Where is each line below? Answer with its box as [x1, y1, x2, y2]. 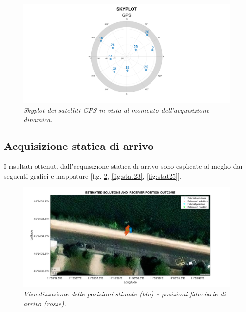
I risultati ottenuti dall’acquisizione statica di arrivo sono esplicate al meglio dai [4, 161, 243, 171]
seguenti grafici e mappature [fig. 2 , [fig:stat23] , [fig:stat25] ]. [4, 170, 182, 181]
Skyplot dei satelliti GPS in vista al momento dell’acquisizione [23, 105, 209, 115]
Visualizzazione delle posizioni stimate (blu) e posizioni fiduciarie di [23, 289, 226, 299]
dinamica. [23, 114, 53, 125]
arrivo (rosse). [23, 298, 66, 308]
